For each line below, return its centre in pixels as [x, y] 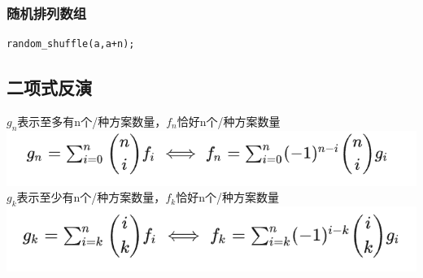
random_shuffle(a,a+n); [71, 44]
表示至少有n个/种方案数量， [91, 197]
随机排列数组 [47, 13]
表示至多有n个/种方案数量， [92, 122]
